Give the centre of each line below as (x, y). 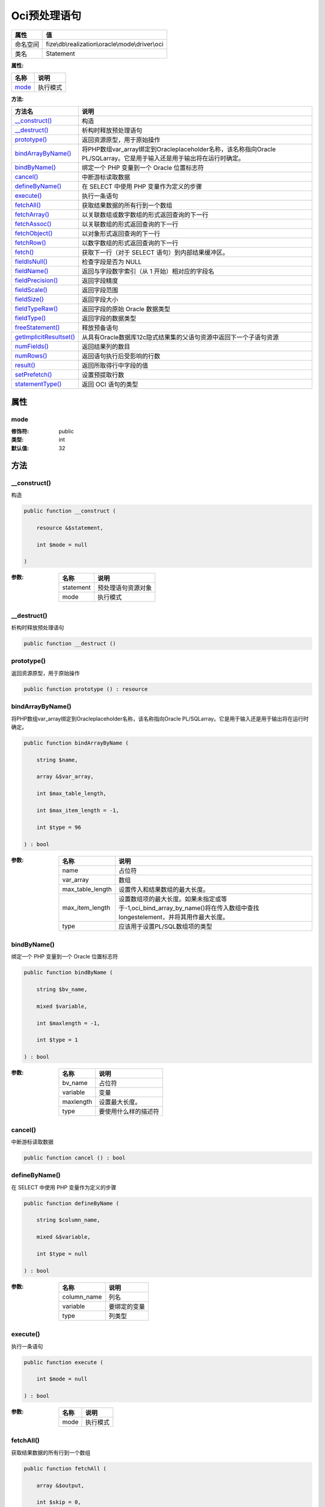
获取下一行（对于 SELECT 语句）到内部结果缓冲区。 (155, 253)
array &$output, (60, 1485)
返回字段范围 (100, 291)
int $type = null (62, 1254)
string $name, (57, 760)
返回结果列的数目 (106, 347)
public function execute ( (63, 1362)
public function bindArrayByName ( (76, 743)
